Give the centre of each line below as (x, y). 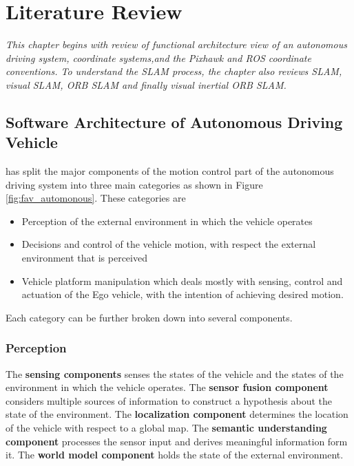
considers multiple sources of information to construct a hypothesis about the (169, 400)
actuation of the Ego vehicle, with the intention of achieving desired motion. (183, 294)
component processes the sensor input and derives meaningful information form (177, 441)
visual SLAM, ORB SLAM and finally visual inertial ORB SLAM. (146, 84)
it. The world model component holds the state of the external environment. (175, 455)
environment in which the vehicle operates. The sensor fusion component (167, 387)
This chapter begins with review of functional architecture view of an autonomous (176, 44)
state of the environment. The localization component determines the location (177, 414)
